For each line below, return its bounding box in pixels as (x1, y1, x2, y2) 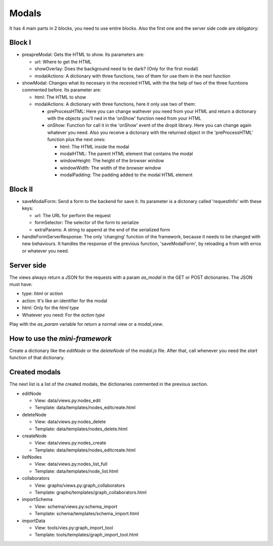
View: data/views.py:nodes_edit (34, 397, 101, 404)
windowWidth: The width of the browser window (60, 165, 161, 171)
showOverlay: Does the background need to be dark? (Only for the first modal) (34, 66, 199, 72)
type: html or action (22, 290, 63, 296)
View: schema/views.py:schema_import (34, 503, 118, 510)
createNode (22, 432, 47, 439)
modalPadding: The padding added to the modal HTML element (60, 172, 193, 178)
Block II (9, 185, 33, 193)
